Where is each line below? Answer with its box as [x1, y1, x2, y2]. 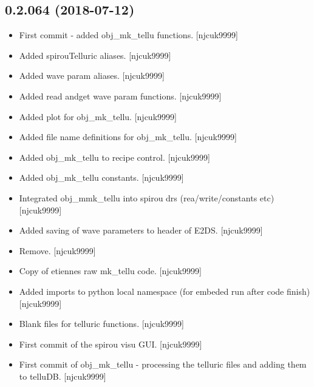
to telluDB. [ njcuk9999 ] [19, 369, 106, 382]
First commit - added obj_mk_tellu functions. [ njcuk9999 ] [19, 29, 238, 41]
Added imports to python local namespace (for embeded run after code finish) [19, 284, 310, 297]
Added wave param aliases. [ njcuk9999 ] [19, 69, 165, 82]
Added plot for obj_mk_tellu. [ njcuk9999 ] [19, 110, 177, 123]
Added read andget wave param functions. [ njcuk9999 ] [19, 89, 222, 102]
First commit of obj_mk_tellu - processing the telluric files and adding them [19, 358, 307, 371]
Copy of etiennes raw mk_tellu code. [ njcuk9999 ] [19, 264, 202, 277]
